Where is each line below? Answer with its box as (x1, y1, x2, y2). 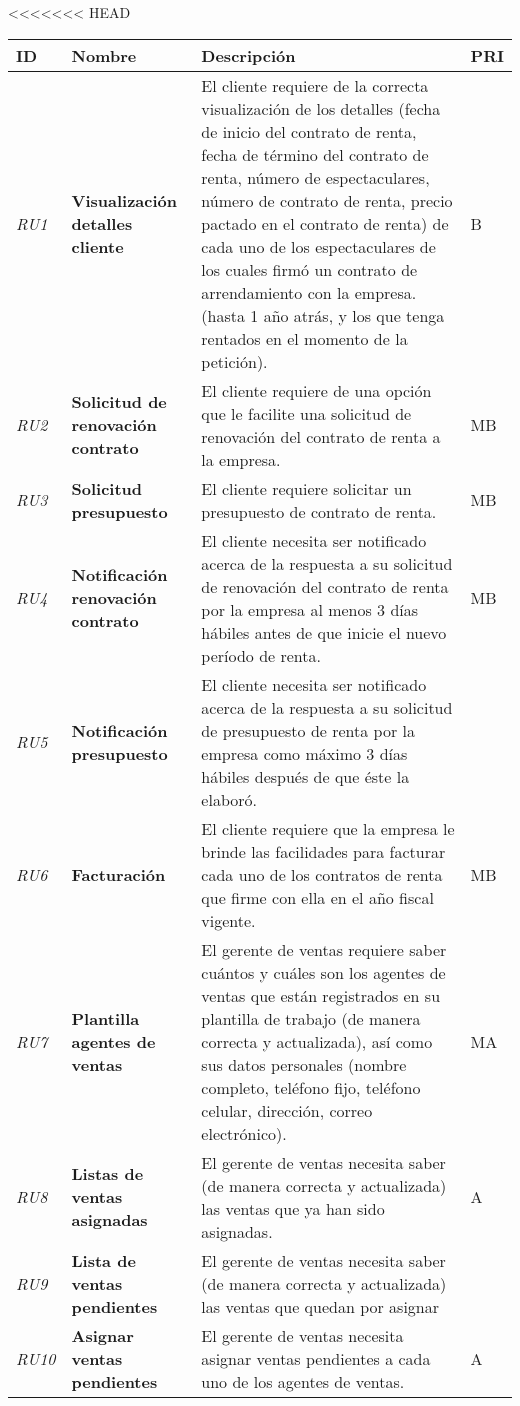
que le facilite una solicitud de (201, 401, 412, 425)
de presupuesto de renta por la (201, 718, 415, 742)
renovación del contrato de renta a (201, 424, 441, 448)
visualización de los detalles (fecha (201, 96, 441, 120)
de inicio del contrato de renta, (201, 119, 417, 143)
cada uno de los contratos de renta (201, 862, 443, 886)
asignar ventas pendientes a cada (201, 1346, 431, 1370)
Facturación (71, 862, 166, 886)
